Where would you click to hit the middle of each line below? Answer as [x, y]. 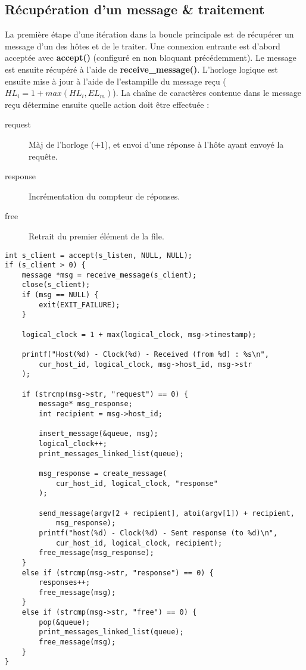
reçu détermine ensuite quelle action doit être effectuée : [107, 104]
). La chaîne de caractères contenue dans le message [207, 93]
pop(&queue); [65, 622]
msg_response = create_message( [103, 473]
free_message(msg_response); [96, 553]
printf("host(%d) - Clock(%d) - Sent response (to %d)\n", [158, 533]
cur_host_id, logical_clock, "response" [137, 483]
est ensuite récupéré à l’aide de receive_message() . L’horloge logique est [141, 69]
